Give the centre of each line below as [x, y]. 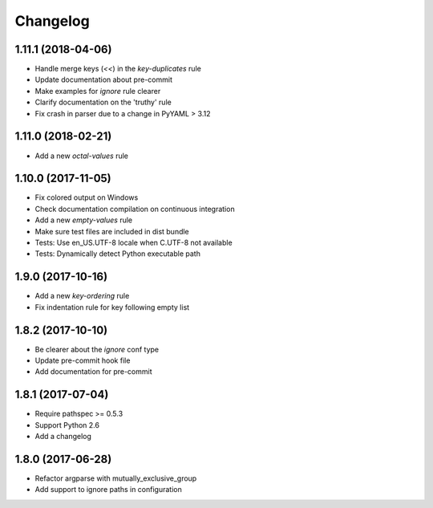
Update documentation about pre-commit [103, 79]
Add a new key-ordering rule [82, 296]
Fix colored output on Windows [87, 197]
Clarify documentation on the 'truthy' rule [103, 102]
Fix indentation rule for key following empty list [112, 307]
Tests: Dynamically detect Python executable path [117, 254]
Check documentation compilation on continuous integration [135, 209]
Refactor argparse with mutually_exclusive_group [116, 478]
